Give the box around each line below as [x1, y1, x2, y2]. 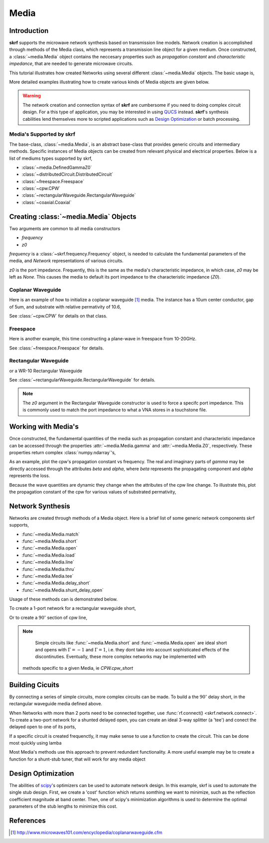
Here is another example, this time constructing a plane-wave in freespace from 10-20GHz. [9, 336, 197, 342]
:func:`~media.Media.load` [21, 552, 76, 558]
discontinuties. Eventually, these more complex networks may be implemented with [35, 654, 206, 660]
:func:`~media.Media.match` [21, 531, 80, 537]
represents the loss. [9, 473, 50, 479]
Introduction [9, 26, 49, 35]
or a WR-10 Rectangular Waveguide [9, 367, 82, 374]
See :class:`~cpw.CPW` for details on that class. [9, 313, 108, 319]
